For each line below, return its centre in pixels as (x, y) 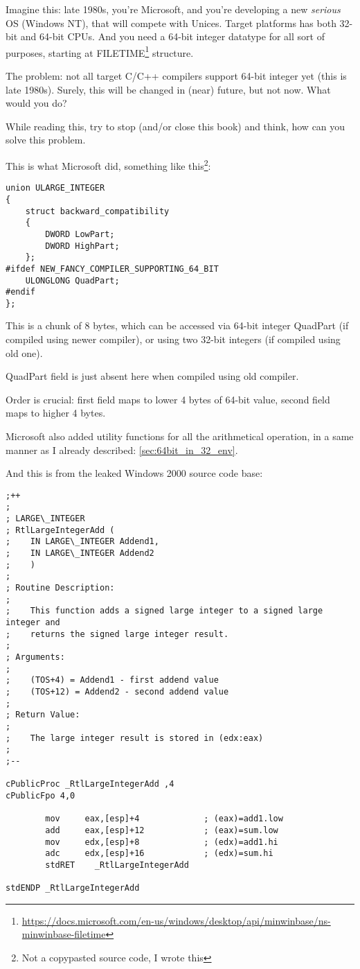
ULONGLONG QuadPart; (72, 280)
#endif (20, 292)
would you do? (36, 103)
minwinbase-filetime (64, 934)
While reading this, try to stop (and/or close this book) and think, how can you (175, 126)
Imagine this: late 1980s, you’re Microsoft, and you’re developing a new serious (173, 9)
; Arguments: (35, 657)
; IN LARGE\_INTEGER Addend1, (82, 542)
